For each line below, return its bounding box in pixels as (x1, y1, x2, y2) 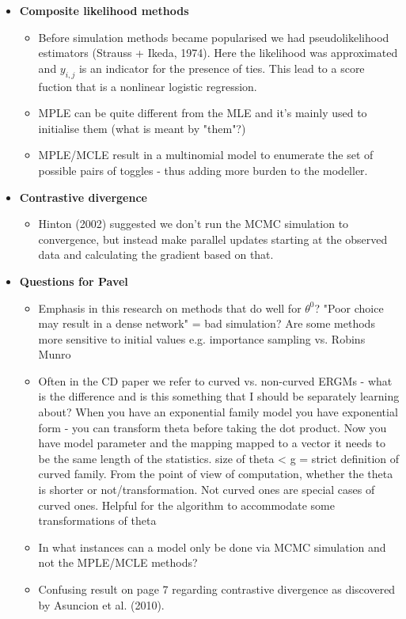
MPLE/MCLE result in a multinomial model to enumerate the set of (38, 146, 374, 163)
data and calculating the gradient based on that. (38, 246, 274, 263)
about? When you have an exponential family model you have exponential (38, 404, 398, 420)
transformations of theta (38, 512, 157, 529)
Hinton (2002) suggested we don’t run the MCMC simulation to (38, 215, 349, 232)
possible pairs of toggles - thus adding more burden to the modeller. (38, 161, 368, 178)
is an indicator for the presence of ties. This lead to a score (78, 59, 365, 76)
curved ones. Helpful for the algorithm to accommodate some (38, 496, 335, 513)
